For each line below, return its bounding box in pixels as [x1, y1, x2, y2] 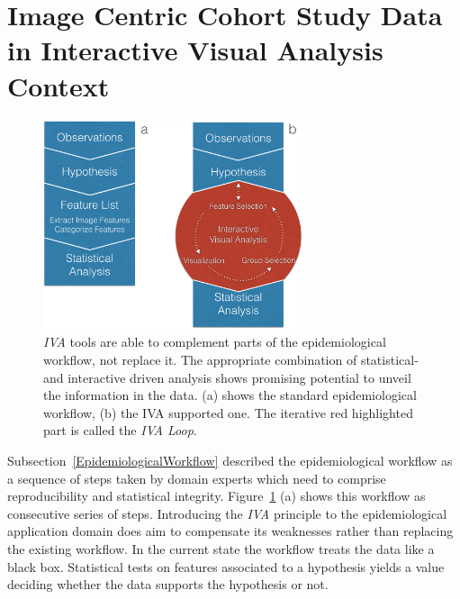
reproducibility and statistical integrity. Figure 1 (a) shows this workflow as [7, 486, 426, 505]
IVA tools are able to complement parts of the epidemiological [43, 332, 386, 351]
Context [7, 67, 110, 104]
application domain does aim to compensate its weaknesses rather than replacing [7, 522, 454, 540]
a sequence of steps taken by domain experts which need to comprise [7, 468, 386, 487]
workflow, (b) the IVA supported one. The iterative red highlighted [43, 403, 413, 422]
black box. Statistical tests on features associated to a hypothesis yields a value [7, 557, 445, 576]
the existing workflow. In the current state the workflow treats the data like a [7, 539, 435, 558]
